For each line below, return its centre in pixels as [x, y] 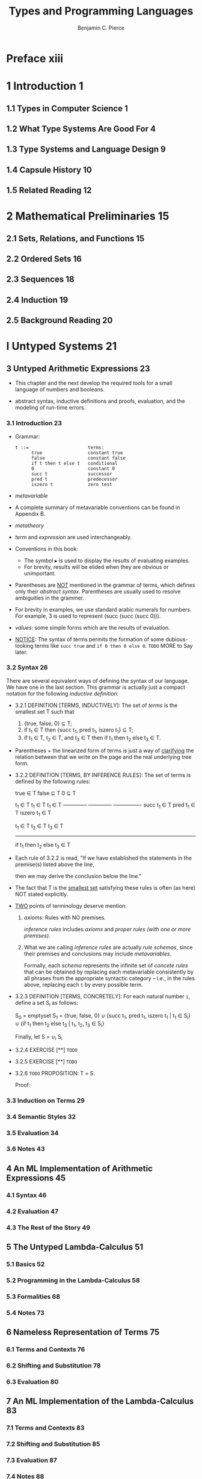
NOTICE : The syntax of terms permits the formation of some [89, 639]
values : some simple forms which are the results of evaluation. [92, 627]
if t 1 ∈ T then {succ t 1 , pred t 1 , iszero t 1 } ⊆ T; [78, 730]
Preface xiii [35, 58]
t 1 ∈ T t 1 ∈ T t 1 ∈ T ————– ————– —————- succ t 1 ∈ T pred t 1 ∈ [105, 806]
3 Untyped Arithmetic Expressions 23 [78, 368]
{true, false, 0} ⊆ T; [48, 723]
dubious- [176, 639]
